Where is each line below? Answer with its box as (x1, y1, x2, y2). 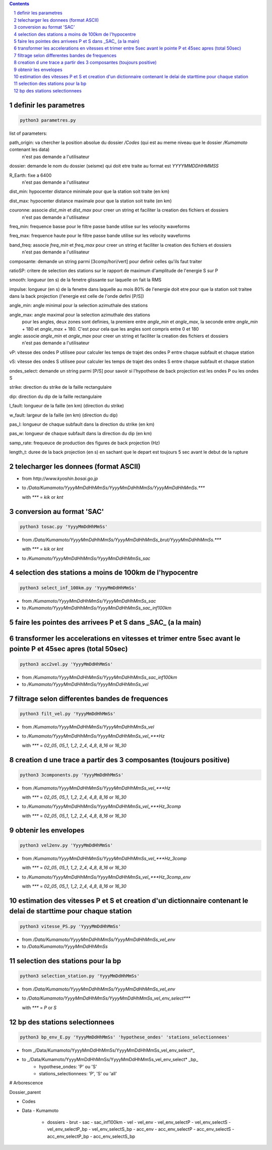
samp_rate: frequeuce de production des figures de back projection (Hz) (9, 440, 160, 446)
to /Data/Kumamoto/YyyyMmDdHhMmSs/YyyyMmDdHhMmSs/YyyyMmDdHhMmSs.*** (22, 485, 205, 491)
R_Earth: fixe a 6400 (9, 172, 52, 178)
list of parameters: (9, 130, 47, 136)
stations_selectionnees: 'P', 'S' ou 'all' (39, 1070, 117, 1076)
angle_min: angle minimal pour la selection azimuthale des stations (9, 302, 148, 308)
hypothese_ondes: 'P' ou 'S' (39, 1063, 97, 1070)
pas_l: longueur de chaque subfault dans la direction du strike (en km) (9, 421, 155, 427)
